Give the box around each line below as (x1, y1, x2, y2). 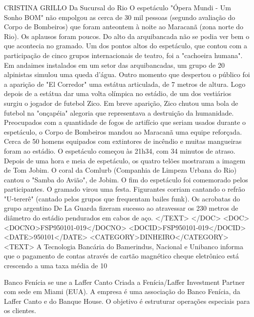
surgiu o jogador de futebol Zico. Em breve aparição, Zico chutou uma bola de (4, 98, 238, 108)
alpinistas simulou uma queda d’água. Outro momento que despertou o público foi (4, 69, 250, 79)
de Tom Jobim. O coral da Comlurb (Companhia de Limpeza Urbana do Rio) (4, 165, 237, 175)
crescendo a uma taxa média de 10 (4, 260, 107, 271)
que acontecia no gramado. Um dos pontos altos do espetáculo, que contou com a (4, 40, 248, 51)
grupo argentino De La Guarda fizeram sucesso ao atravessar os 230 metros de (4, 203, 238, 213)
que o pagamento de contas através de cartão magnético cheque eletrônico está (4, 251, 239, 261)
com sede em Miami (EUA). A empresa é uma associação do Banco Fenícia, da (4, 286, 240, 297)
